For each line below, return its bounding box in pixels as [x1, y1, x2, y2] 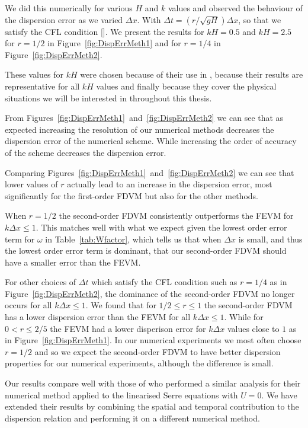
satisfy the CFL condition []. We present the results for [5, 25, 204, 37]
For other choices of [5, 276, 76, 288]
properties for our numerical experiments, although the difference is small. [5, 357, 274, 369]
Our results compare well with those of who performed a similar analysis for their [5, 377, 301, 389]
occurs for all [5, 299, 52, 311]
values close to [227, 322, 280, 334]
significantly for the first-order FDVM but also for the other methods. [5, 189, 258, 202]
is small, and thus [238, 232, 303, 245]
